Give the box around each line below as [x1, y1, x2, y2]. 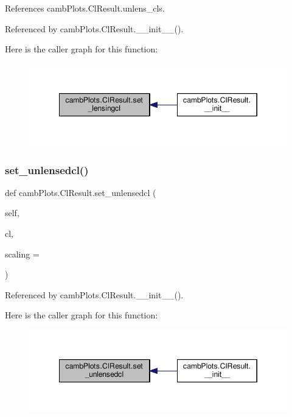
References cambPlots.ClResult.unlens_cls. [5, 2, 165, 14]
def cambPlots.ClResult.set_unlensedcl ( [5, 186, 156, 198]
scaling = [5, 247, 40, 260]
